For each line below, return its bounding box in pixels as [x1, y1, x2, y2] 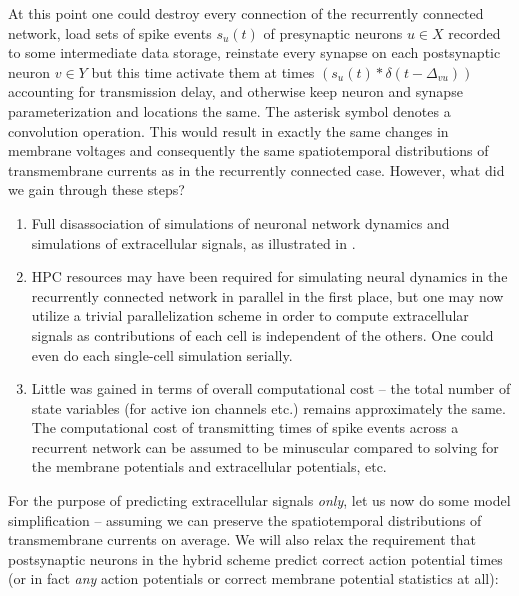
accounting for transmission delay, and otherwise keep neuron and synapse [8, 81, 463, 102]
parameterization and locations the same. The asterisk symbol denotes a [8, 100, 451, 121]
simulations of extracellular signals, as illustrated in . [31, 232, 356, 253]
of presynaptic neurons [263, 22, 403, 43]
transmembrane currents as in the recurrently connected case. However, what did [8, 159, 505, 180]
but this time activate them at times [91, 61, 315, 82]
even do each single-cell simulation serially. [31, 344, 293, 365]
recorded [448, 22, 501, 43]
